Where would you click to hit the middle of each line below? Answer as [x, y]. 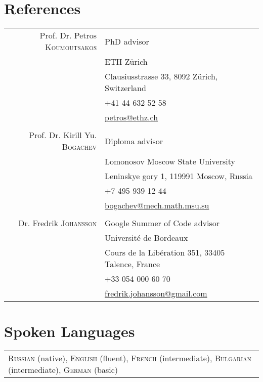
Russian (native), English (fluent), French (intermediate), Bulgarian [130, 358]
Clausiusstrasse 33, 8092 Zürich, [161, 76]
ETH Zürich [126, 62]
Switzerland [125, 88]
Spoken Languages [70, 331]
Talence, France [133, 264]
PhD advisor [127, 41]
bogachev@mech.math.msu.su [157, 205]
